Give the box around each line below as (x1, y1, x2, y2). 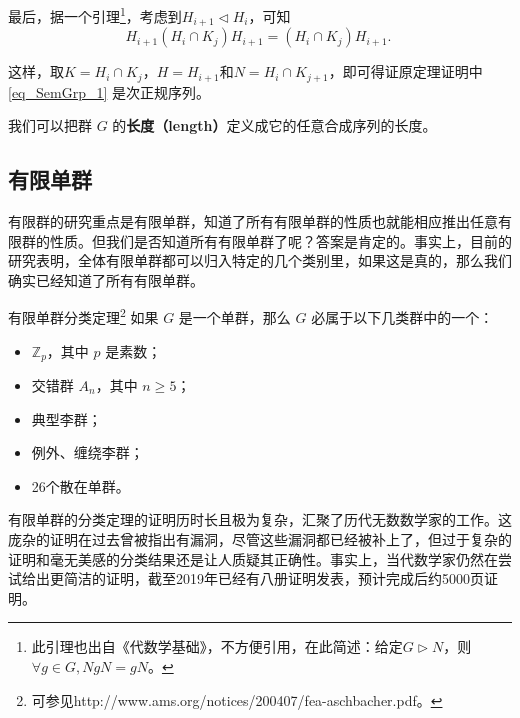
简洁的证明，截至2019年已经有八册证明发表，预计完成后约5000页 (63, 568, 484, 589)
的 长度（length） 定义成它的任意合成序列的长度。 (112, 115, 437, 136)
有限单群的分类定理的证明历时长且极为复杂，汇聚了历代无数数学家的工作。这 (8, 509, 512, 530)
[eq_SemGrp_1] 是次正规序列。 (8, 81, 210, 102)
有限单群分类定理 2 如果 (8, 304, 159, 327)
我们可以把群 (8, 115, 92, 136)
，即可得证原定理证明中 (328, 61, 483, 82)
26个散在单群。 (31, 475, 130, 496)
